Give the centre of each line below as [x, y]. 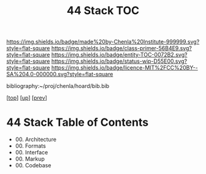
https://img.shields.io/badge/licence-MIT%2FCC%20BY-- [124, 68]
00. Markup [30, 159]
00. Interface [32, 153]
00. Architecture [36, 140]
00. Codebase [33, 165]
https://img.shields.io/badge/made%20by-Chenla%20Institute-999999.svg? [103, 42]
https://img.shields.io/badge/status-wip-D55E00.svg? [119, 61]
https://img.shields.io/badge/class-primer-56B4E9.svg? [121, 48]
